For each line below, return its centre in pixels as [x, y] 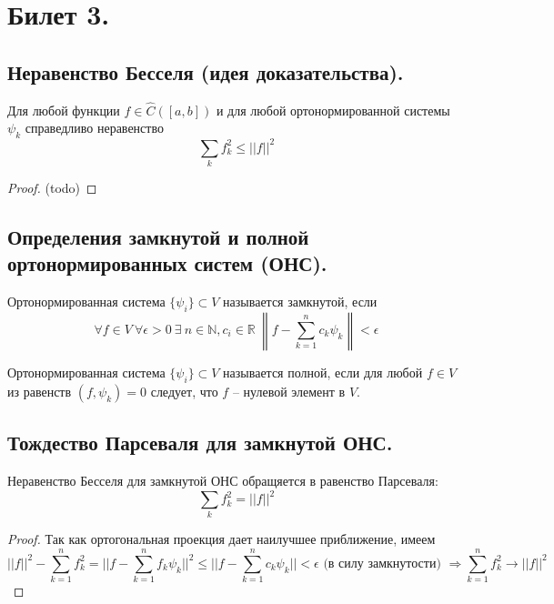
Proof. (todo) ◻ [52, 188]
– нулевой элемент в [289, 391]
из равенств [40, 391]
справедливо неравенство [94, 128]
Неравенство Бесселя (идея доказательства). [206, 71]
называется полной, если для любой [323, 372]
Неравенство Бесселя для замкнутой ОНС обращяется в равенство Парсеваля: [223, 480]
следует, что [184, 391]
